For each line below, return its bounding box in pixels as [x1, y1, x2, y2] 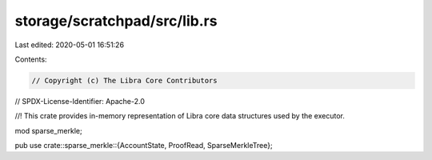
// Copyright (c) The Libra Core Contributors [31, 76, 218, 85]
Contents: [14, 54, 47, 64]
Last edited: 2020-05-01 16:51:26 [14, 40, 124, 50]
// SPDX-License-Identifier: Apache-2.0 [14, 96, 146, 106]
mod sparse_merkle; [14, 126, 83, 135]
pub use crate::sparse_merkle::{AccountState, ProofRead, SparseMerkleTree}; [14, 141, 273, 150]
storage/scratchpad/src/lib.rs [14, 12, 218, 30]
